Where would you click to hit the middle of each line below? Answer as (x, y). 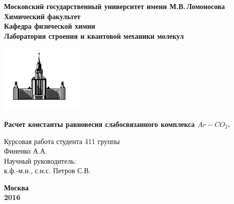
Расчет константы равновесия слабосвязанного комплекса (100, 124)
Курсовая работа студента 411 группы (62, 141)
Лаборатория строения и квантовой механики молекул (94, 36)
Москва (16, 187)
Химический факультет (42, 16)
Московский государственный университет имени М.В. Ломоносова (114, 6)
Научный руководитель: (40, 160)
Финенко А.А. (26, 151)
